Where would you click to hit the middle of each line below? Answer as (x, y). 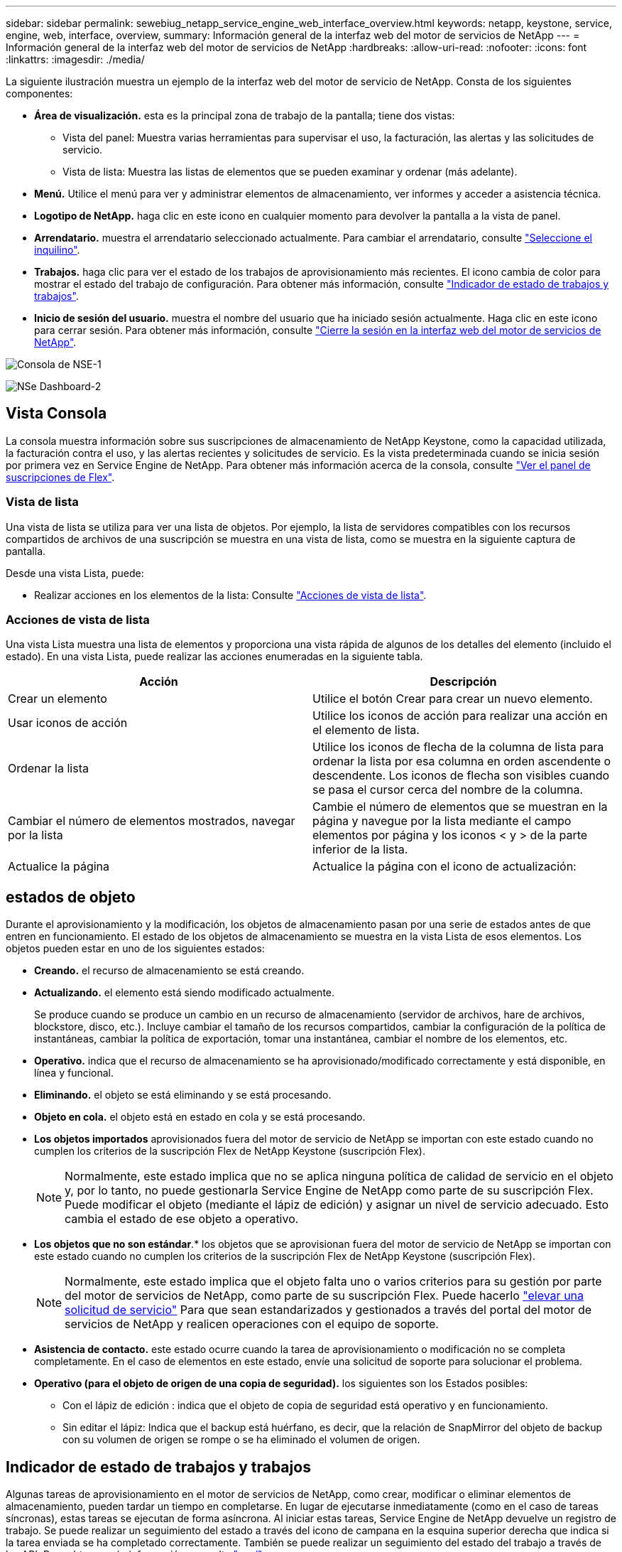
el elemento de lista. (366, 730)
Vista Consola (56, 414)
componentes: (39, 93)
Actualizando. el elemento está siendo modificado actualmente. (185, 993)
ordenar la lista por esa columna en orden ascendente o (462, 761)
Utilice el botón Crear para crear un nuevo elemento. (453, 699)
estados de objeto (71, 897)
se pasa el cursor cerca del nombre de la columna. (448, 790)
